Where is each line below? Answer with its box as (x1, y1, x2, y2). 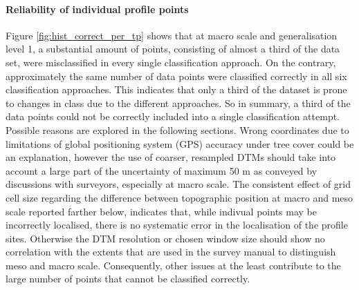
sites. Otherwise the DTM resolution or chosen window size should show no (6, 231, 325, 245)
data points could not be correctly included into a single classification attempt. (6, 109, 340, 124)
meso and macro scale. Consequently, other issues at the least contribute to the (6, 258, 341, 272)
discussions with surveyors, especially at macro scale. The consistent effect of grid (6, 177, 351, 191)
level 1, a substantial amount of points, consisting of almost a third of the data (6, 41, 340, 56)
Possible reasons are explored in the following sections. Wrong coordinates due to (6, 122, 349, 137)
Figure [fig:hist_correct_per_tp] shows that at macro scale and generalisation (6, 28, 338, 42)
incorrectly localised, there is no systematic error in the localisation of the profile (6, 217, 348, 232)
